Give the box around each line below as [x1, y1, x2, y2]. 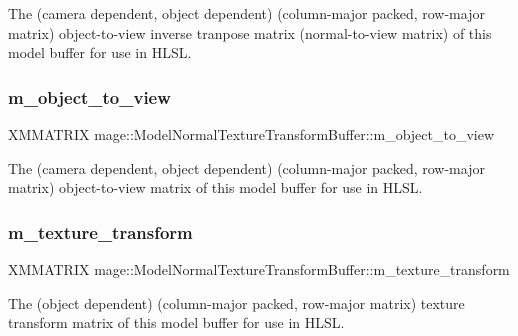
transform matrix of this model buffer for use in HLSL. [8, 312, 345, 333]
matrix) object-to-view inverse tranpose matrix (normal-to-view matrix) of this [8, 22, 492, 43]
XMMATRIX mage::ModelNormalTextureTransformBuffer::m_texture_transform [8, 259, 510, 279]
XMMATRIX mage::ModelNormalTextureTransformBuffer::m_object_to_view [8, 124, 495, 144]
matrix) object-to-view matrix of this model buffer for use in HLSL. [8, 177, 423, 198]
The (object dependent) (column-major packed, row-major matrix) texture [8, 292, 465, 313]
